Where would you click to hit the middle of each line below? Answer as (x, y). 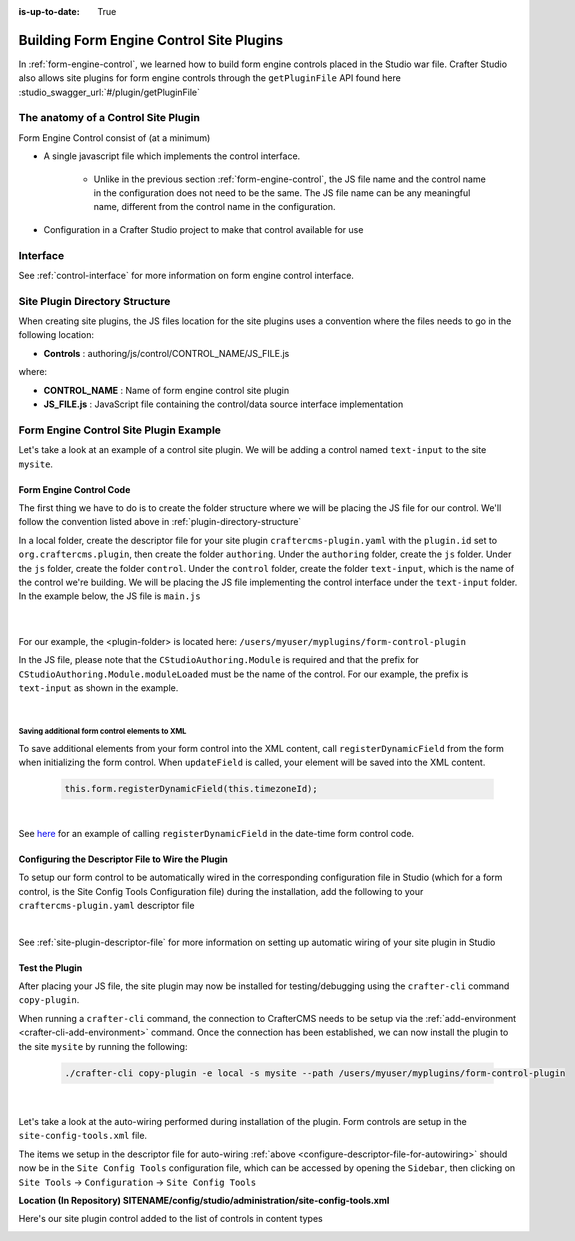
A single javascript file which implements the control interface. (172, 156)
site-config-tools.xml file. (83, 1136)
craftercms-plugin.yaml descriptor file (106, 905)
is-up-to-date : (49, 11)
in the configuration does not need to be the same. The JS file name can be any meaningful (282, 193)
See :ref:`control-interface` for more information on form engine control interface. (186, 275)
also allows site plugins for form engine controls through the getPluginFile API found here (210, 78)
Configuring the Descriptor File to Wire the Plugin (123, 859)
